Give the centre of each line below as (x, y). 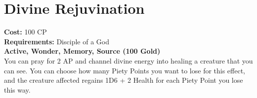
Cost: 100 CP (25, 32)
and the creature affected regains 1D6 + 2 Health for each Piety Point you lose (124, 80)
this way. (17, 89)
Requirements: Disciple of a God (57, 41)
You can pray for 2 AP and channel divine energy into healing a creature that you (128, 60)
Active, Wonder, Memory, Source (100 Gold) (82, 51)
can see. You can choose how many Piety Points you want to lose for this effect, (125, 70)
